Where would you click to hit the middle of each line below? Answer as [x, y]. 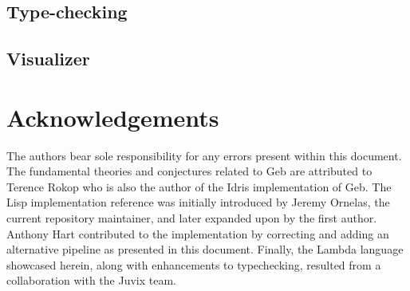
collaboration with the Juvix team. [91, 280]
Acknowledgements [113, 117]
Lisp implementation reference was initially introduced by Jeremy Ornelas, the [198, 202]
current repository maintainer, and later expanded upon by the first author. [192, 218]
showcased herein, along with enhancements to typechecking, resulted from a [194, 264]
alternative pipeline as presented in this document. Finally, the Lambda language [205, 249]
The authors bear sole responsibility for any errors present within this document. [204, 155]
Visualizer [48, 59]
